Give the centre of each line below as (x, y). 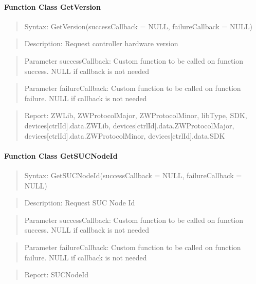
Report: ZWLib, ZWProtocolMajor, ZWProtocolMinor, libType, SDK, (136, 115)
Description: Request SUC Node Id (80, 203)
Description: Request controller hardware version (101, 43)
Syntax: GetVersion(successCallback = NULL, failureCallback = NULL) (138, 26)
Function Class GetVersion (52, 6)
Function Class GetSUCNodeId (61, 155)
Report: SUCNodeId (57, 274)
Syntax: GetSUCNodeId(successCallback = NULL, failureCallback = (133, 175)
